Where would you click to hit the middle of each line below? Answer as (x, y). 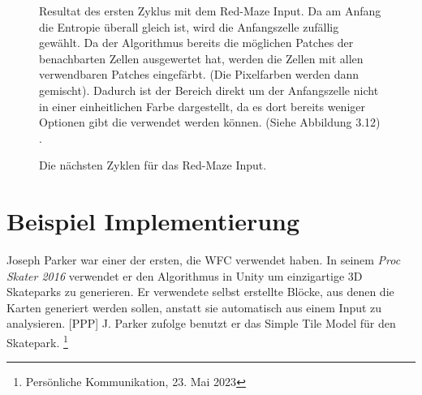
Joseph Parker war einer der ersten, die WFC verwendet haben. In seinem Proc (204, 260)
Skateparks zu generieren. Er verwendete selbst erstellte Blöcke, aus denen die (200, 292)
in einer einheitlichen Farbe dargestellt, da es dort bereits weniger (202, 106)
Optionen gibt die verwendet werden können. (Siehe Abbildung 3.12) (210, 122)
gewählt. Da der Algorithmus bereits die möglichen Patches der (196, 43)
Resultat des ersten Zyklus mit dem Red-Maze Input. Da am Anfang (210, 11)
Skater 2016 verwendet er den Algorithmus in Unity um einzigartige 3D (185, 275)
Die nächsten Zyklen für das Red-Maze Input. (153, 165)
